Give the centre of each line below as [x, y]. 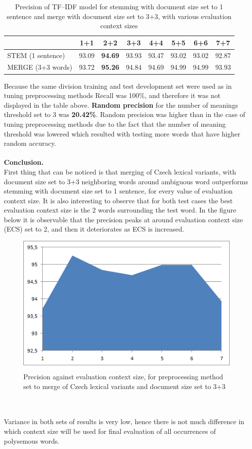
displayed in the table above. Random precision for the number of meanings [121, 105]
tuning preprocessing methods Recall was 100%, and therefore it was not [112, 95]
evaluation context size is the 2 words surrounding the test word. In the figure [120, 210]
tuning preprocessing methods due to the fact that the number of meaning [115, 124]
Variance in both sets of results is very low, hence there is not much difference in [124, 421]
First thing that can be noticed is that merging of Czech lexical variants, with [120, 171]
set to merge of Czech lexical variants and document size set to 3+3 [125, 386]
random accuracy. [30, 143]
